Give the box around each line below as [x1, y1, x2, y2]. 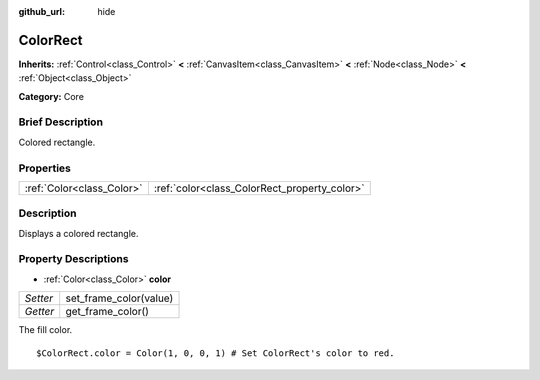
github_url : [18, 6, 65, 17]
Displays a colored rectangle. [18, 227, 139, 239]
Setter [24, 291, 54, 305]
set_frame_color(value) [65, 291, 174, 305]
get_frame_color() [65, 305, 150, 319]
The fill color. [18, 324, 73, 336]
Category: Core [18, 90, 85, 102]
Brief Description [18, 115, 104, 129]
